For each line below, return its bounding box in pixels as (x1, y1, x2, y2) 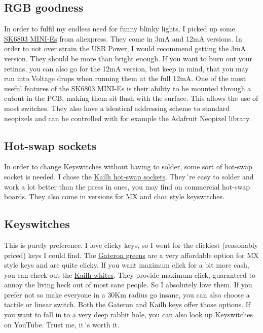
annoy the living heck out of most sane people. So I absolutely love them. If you (4, 279, 252, 290)
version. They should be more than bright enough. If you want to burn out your (4, 53, 253, 63)
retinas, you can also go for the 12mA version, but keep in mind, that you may (4, 63, 249, 73)
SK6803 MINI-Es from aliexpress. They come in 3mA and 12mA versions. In (4, 33, 242, 44)
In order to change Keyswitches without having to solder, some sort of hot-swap (4, 161, 252, 172)
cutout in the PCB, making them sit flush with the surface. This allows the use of (4, 93, 258, 103)
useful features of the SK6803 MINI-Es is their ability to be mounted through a (4, 83, 251, 93)
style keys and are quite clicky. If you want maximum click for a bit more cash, (4, 260, 249, 270)
